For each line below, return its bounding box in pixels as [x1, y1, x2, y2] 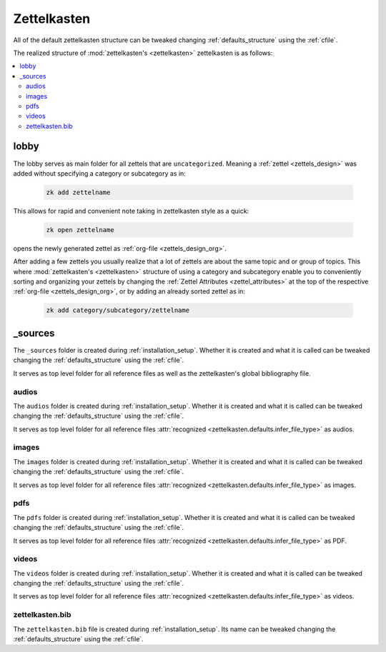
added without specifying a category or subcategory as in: [13, 169, 186, 178]
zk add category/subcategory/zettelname [46, 306, 189, 314]
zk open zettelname [46, 226, 114, 234]
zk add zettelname [46, 188, 111, 196]
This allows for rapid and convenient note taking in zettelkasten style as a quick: [13, 206, 249, 215]
